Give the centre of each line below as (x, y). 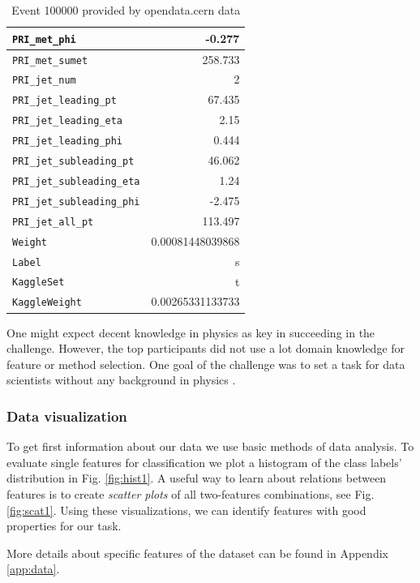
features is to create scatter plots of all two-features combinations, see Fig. (191, 493)
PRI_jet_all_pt (53, 222)
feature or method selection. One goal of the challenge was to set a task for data (206, 364)
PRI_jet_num (44, 81)
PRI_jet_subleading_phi (76, 201)
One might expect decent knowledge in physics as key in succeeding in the (191, 332)
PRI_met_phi (44, 39)
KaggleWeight (47, 303)
